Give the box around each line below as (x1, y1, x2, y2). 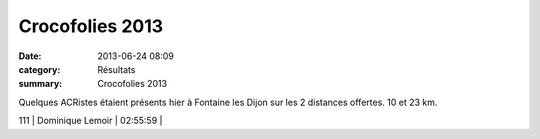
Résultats (97, 63, 136, 75)
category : (18, 63, 61, 75)
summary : (18, 78, 63, 90)
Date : (18, 50, 42, 62)
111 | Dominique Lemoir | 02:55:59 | (18, 115, 163, 127)
